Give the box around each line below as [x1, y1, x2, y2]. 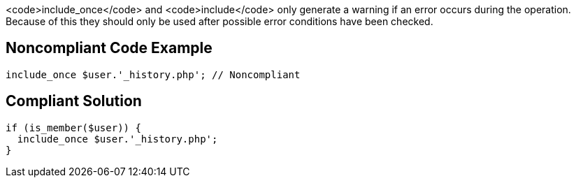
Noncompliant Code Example [6, 39, 213, 57]
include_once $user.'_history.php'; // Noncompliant [6, 68, 301, 80]
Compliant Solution [6, 92, 142, 110]
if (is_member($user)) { [6, 122, 141, 133]
